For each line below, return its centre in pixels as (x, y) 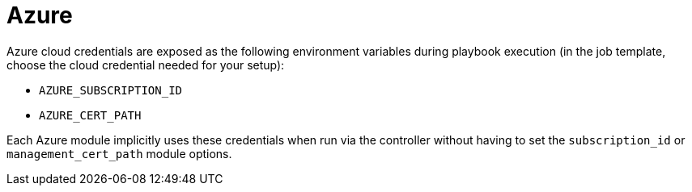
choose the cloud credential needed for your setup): (146, 65)
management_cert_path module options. (119, 153)
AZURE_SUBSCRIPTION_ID (111, 90)
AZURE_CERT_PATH (90, 115)
